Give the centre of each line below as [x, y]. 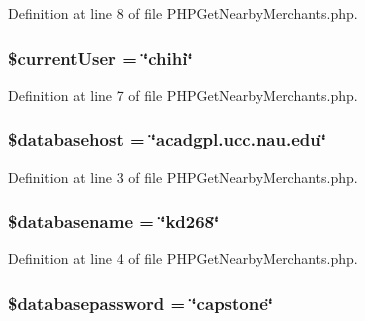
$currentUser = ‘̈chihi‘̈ [100, 57]
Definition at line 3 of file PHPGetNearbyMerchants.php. [183, 176]
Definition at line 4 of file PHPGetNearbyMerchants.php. [183, 258]
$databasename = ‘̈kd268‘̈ [114, 221]
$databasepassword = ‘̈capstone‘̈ [141, 302]
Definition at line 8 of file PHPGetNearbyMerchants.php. [183, 13]
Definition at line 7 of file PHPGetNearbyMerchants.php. [183, 94]
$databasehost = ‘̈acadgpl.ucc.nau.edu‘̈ [167, 139]
